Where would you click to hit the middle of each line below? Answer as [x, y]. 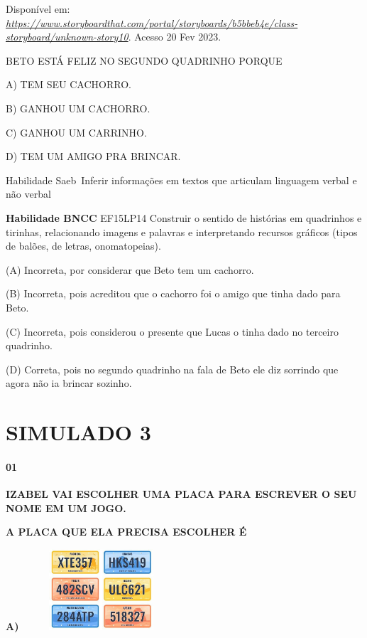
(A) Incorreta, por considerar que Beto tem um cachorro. [130, 269]
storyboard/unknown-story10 [67, 37]
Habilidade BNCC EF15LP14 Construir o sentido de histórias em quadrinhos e [184, 217]
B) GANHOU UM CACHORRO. [78, 108]
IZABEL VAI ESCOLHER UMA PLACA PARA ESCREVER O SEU [181, 494]
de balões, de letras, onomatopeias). [83, 246]
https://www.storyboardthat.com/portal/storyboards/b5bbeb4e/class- [152, 22]
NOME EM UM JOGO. [66, 507]
